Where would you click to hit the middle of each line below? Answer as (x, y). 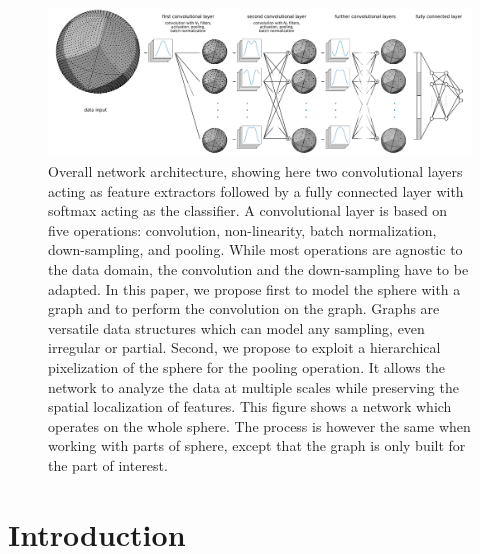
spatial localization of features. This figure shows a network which (250, 406)
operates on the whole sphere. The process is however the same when (259, 425)
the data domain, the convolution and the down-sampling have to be (258, 269)
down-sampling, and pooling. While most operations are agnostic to (255, 249)
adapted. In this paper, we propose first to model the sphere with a (254, 288)
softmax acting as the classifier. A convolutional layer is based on (248, 210)
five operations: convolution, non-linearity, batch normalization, (242, 229)
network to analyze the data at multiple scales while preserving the (253, 386)
